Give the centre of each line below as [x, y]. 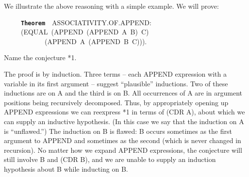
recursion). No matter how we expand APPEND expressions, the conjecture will [123, 150]
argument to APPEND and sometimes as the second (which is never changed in [123, 140]
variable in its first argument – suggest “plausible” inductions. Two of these [116, 83]
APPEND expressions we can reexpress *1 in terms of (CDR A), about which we [124, 112]
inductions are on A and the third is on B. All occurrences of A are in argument [123, 93]
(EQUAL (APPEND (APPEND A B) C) [85, 32]
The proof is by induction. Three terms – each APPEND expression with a [115, 74]
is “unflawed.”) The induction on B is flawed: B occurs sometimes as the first [118, 131]
